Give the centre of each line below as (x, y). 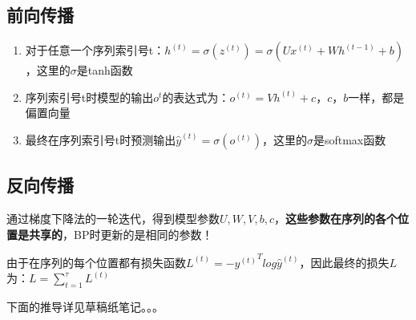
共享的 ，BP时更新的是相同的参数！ (121, 234)
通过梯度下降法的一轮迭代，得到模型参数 (113, 219)
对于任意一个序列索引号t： (95, 50)
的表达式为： (196, 97)
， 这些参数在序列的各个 (335, 219)
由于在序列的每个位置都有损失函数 (96, 262)
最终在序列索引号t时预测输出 (101, 139)
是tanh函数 (105, 70)
